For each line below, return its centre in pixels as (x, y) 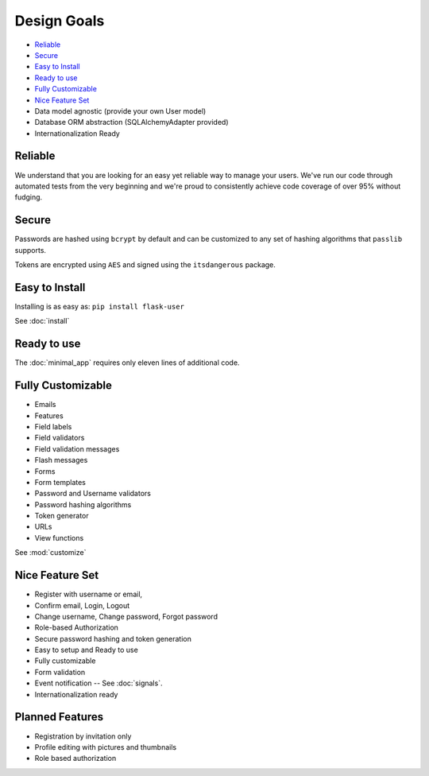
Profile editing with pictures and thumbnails (106, 747)
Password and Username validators (93, 494)
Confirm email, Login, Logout (82, 605)
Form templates (60, 482)
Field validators (60, 438)
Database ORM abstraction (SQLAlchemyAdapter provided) (131, 122)
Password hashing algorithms (83, 504)
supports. (31, 250)
